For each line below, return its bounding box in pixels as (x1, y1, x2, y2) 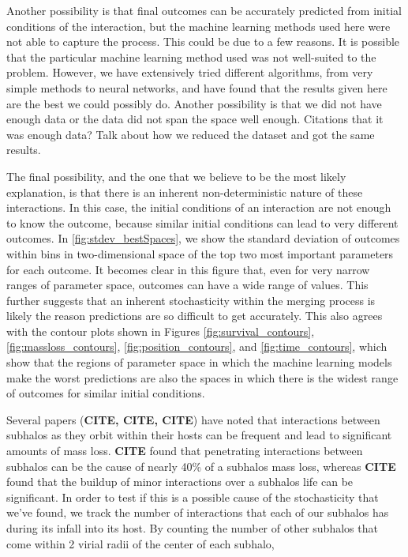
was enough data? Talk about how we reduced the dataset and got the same (6, 126, 375, 142)
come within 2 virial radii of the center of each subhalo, (6, 535, 275, 551)
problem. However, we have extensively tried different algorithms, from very (6, 64, 373, 81)
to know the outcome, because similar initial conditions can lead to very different (6, 214, 399, 231)
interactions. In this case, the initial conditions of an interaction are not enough (6, 199, 391, 216)
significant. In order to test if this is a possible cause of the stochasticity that (6, 488, 379, 505)
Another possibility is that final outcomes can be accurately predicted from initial (6, 2, 402, 18)
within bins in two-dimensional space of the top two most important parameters (6, 245, 394, 262)
